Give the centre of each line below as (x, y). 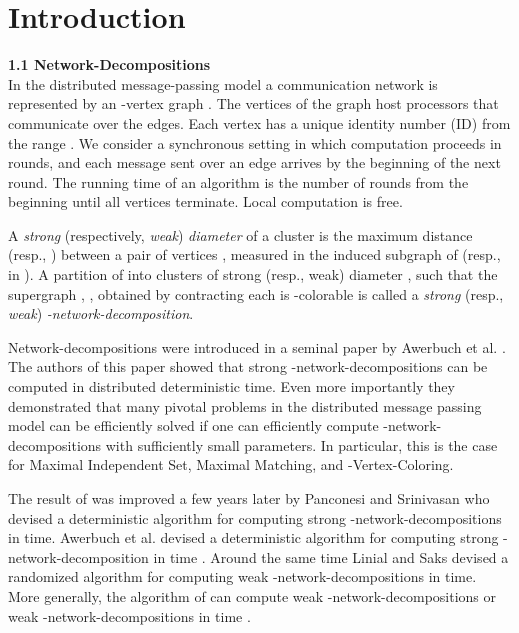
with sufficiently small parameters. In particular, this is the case (301, 444)
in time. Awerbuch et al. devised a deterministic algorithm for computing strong (253, 537)
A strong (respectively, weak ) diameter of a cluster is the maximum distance (240, 234)
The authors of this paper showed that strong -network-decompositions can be (248, 366)
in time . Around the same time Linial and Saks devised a (331, 556)
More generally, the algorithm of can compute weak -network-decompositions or (252, 595)
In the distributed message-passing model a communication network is (223, 83)
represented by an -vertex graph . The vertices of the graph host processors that (253, 103)
